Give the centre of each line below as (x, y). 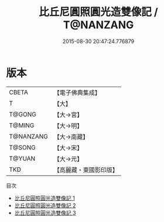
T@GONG (23, 114)
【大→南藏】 (71, 137)
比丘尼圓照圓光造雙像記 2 (45, 205)
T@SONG (23, 147)
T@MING (22, 125)
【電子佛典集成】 (77, 92)
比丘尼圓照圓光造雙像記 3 (45, 213)
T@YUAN (22, 158)
